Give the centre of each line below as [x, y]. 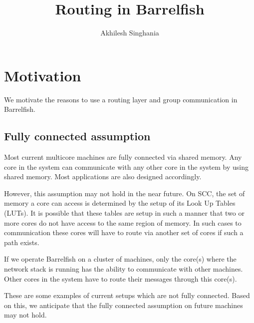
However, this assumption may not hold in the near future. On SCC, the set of [125, 193]
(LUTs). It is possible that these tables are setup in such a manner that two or [124, 213]
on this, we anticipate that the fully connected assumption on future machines [124, 305]
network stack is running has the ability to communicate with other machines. [124, 268]
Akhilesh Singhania [130, 33]
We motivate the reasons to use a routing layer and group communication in [121, 99]
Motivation [43, 75]
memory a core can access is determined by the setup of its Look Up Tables [120, 203]
